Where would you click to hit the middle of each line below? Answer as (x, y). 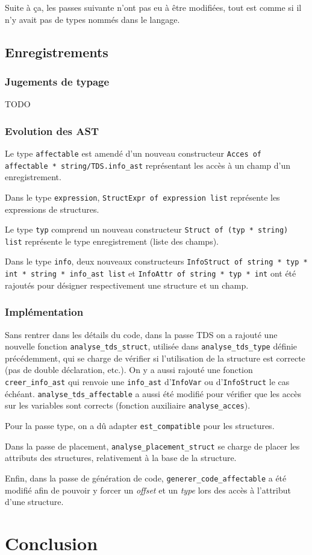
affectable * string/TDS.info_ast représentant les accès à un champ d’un (148, 165)
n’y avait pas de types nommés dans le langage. (92, 19)
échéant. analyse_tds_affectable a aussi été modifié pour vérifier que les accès (153, 393)
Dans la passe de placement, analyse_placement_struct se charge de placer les (152, 446)
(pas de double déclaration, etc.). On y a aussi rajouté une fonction (129, 370)
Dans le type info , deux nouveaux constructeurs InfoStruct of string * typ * (156, 261)
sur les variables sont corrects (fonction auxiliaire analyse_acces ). (128, 405)
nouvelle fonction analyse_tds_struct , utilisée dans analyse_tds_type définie (151, 346)
